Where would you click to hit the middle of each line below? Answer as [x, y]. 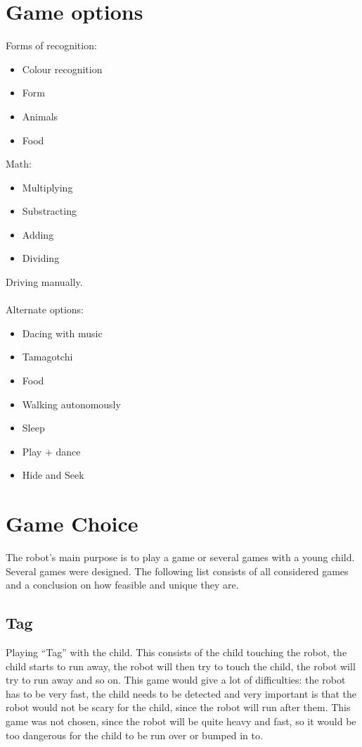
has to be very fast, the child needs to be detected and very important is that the [181, 693]
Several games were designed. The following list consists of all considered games [177, 571]
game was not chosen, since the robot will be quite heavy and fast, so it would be [181, 721]
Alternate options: [45, 309]
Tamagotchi [47, 357]
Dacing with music [62, 333]
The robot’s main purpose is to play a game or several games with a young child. [180, 557]
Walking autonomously [71, 404]
